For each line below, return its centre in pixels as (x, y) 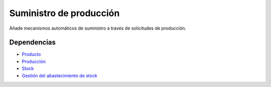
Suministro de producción (64, 13)
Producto (31, 54)
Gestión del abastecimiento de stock (59, 75)
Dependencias (33, 42)
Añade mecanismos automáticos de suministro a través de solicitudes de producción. (98, 28)
